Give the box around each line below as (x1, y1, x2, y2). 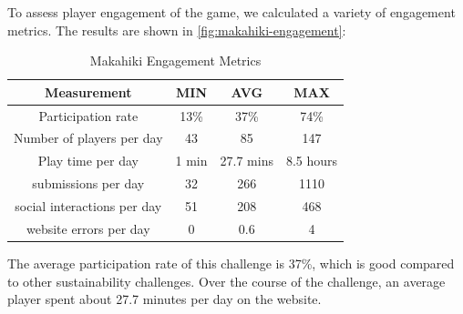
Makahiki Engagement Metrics (89, 51, 262, 70)
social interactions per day (15, 197, 162, 215)
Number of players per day (14, 128, 163, 147)
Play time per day (37, 151, 139, 170)
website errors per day (26, 218, 150, 238)
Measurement (45, 82, 132, 101)
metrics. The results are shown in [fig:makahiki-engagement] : (7, 20, 346, 39)
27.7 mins (220, 151, 273, 170)
